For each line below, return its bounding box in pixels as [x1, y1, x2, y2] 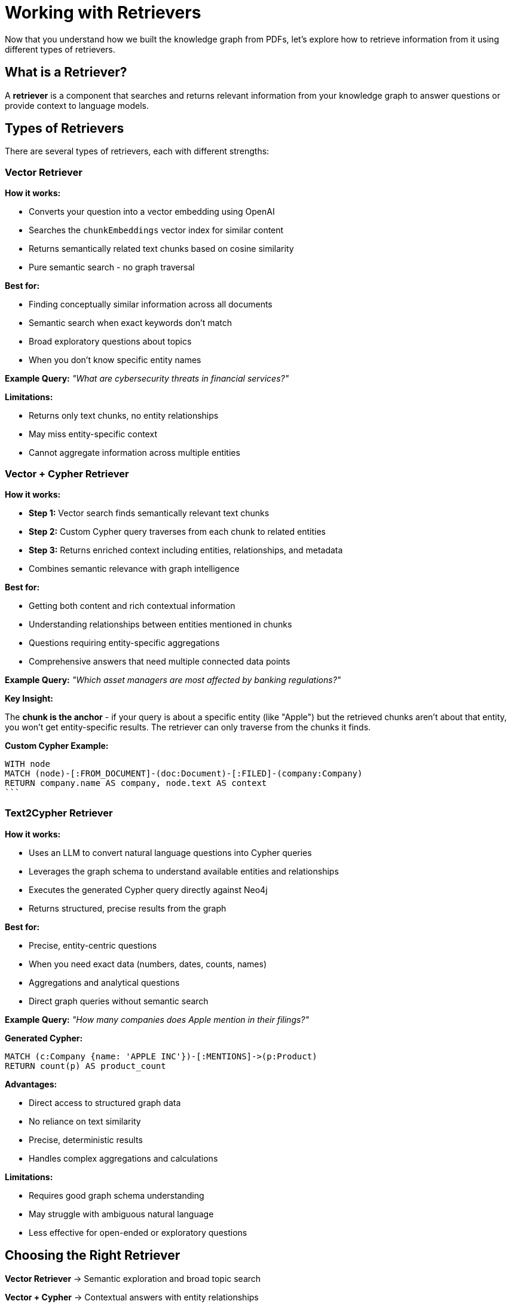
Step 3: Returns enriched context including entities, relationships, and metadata [29, 544, 343, 555]
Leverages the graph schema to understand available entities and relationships [29, 866, 339, 876]
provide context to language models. [5, 100, 149, 111]
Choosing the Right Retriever [5, 1248, 180, 1263]
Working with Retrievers [5, 2, 201, 23]
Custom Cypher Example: [5, 740, 109, 751]
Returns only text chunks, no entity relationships [29, 410, 219, 421]
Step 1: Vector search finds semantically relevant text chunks [29, 507, 270, 518]
